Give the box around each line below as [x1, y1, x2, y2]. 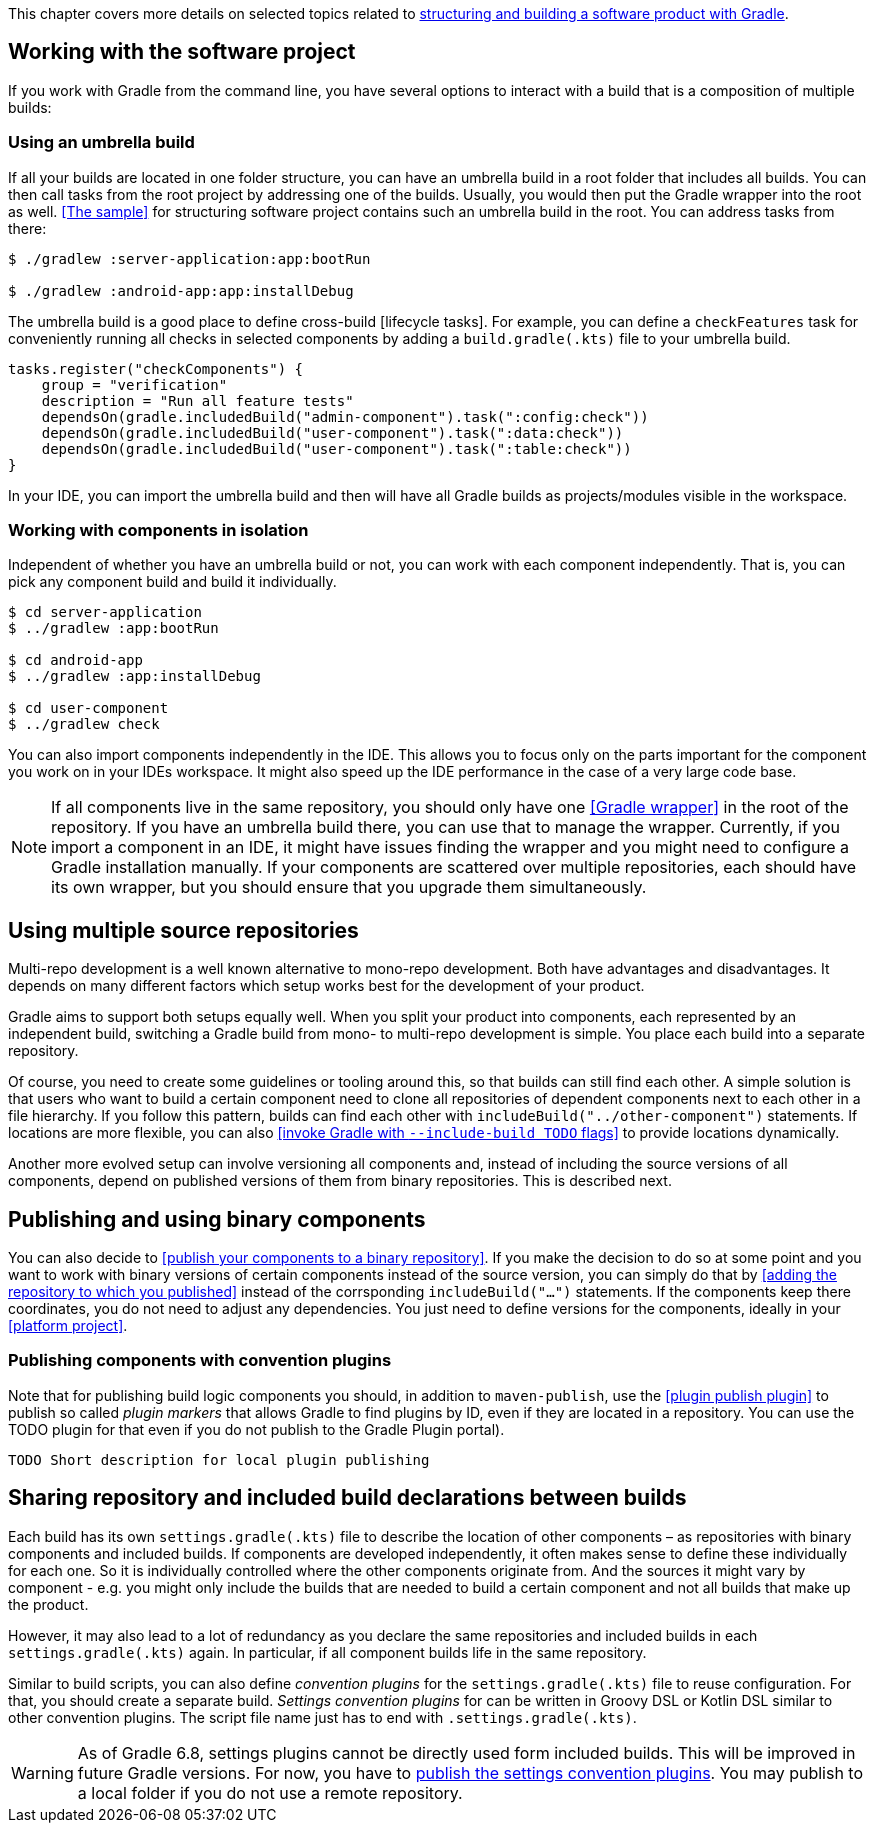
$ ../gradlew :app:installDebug [8, 668, 261, 685]
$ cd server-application [8, 604, 202, 621]
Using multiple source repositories [8, 917, 359, 943]
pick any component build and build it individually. [8, 573, 337, 591]
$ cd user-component [8, 700, 169, 717]
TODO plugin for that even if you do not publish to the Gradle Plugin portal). [8, 1420, 505, 1438]
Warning [11, 1762, 74, 1783]
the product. [8, 1595, 89, 1613]
